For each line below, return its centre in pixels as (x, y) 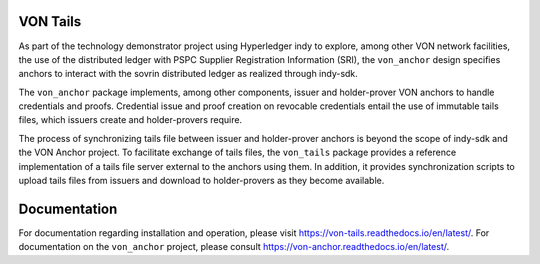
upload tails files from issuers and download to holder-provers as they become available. (201, 181)
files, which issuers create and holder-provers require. (130, 120)
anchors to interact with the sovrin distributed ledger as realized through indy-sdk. (188, 74)
